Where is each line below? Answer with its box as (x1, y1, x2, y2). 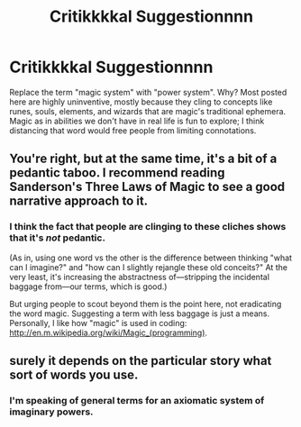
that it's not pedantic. (9, 232, 106, 244)
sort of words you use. (9, 368, 139, 383)
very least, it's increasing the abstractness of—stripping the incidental (9, 271, 270, 282)
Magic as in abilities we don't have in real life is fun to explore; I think (9, 115, 265, 126)
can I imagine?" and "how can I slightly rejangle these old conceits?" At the (9, 261, 288, 272)
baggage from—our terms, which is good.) (9, 281, 168, 292)
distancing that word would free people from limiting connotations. (9, 124, 257, 136)
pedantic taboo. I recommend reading (9, 165, 225, 181)
